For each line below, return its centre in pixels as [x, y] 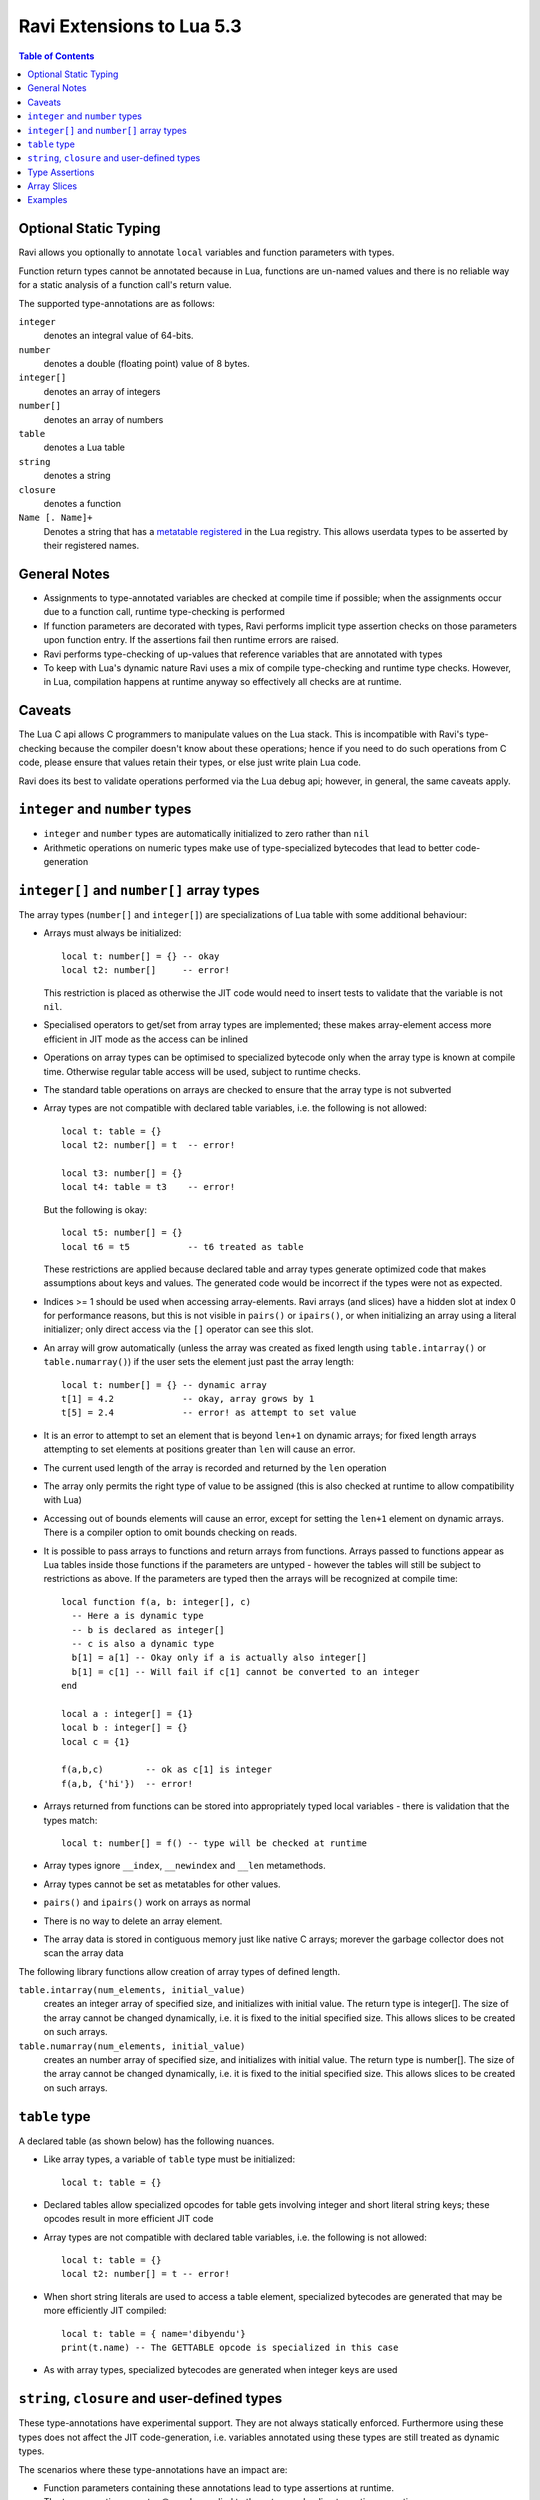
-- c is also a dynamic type [143, 1643]
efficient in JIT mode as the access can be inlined [146, 1039]
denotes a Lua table [84, 447]
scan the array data [83, 1953]
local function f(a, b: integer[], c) [156, 1601]
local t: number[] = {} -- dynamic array [164, 1384]
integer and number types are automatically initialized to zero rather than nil [206, 834]
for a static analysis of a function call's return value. [125, 285]
